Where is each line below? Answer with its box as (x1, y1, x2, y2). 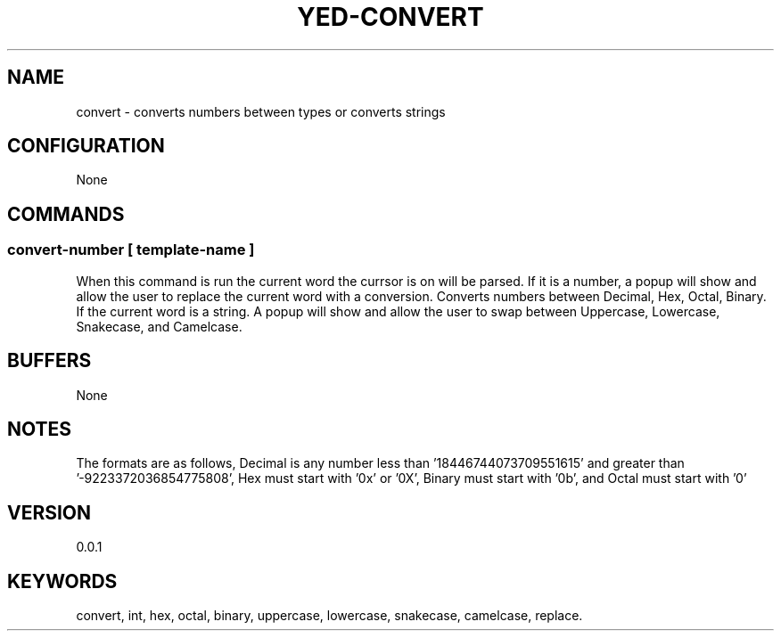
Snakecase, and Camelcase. (76, 318, 243, 334)
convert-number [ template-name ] (7, 241, 255, 259)
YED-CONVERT (297, 2, 484, 32)
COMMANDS (7, 202, 125, 225)
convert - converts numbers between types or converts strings (76, 103, 446, 119)
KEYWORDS (7, 569, 118, 593)
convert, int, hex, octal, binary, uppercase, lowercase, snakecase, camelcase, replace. (76, 608, 583, 624)
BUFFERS (7, 349, 92, 372)
